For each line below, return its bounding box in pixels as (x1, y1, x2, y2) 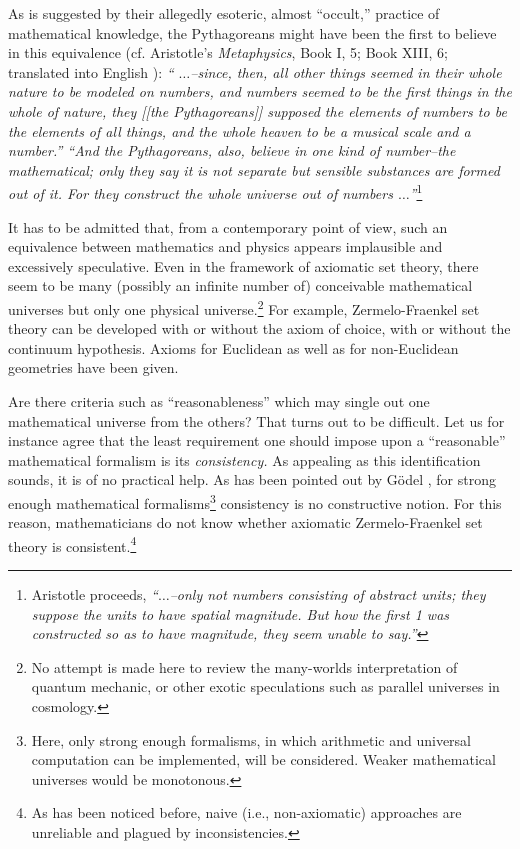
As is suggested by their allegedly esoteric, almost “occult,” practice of (8, 3, 440, 23)
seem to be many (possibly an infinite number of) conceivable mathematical (8, 275, 473, 296)
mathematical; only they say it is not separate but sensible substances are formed (8, 159, 500, 180)
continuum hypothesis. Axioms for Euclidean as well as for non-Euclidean (8, 337, 459, 358)
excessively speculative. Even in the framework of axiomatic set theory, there (8, 255, 479, 276)
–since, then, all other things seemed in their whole (190, 61, 502, 82)
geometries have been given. (8, 357, 179, 378)
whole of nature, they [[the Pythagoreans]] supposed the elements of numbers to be (8, 100, 507, 121)
